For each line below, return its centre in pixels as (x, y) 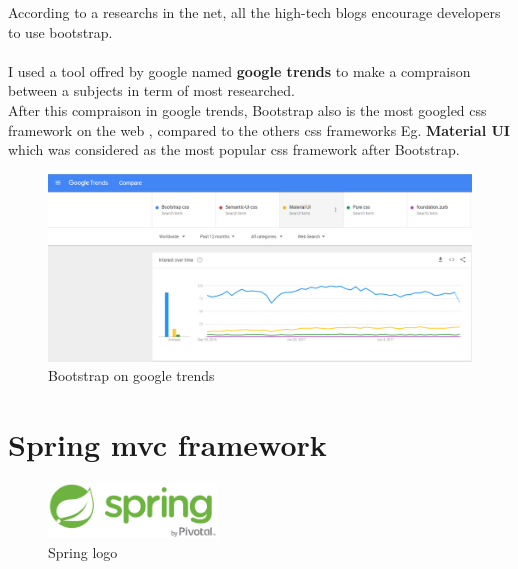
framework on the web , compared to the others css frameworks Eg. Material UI (259, 129)
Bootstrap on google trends (131, 375)
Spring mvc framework (167, 444)
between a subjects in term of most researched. (151, 90)
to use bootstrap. (60, 31)
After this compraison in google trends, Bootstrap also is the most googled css (247, 109)
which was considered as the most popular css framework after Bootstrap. (234, 149)
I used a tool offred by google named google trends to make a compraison (239, 70)
